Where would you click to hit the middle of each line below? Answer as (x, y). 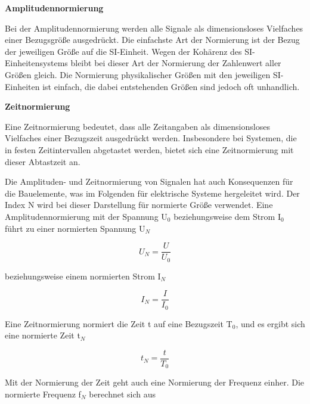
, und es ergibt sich (270, 323)
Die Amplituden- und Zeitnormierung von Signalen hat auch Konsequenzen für (149, 181)
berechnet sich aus (122, 394)
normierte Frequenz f (43, 394)
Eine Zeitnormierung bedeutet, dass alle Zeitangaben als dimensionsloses (137, 126)
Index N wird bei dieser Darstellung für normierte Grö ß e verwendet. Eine (139, 205)
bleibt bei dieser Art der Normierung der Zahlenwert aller (176, 63)
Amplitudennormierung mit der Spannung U (86, 216)
